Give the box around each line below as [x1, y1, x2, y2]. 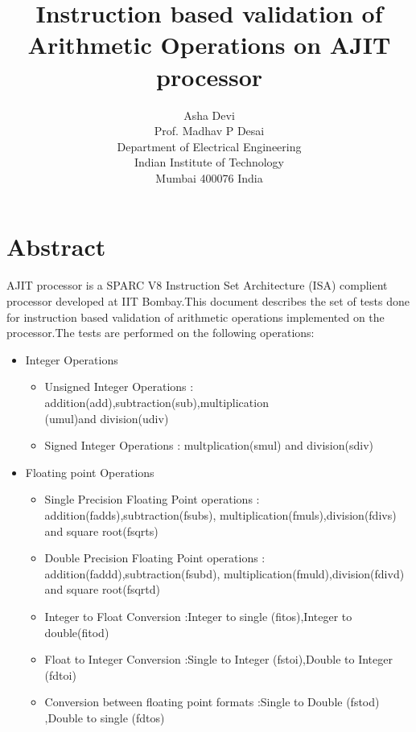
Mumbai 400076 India [155, 169, 263, 186]
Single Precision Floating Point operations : [44, 491, 260, 508]
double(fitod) [44, 623, 109, 640]
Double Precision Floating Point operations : [44, 549, 266, 566]
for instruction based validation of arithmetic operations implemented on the [6, 308, 385, 325]
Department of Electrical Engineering [117, 138, 302, 154]
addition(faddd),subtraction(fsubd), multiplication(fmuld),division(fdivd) [44, 565, 405, 582]
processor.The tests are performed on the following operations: [6, 324, 315, 341]
